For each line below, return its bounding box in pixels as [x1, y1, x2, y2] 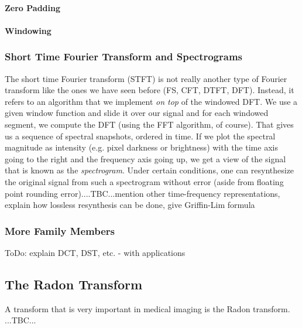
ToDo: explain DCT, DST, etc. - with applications [5, 246, 186, 258]
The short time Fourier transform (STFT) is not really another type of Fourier [5, 72, 287, 84]
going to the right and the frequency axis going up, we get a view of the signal [5, 152, 286, 165]
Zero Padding [5, 1, 61, 13]
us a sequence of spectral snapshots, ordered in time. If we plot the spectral [5, 129, 276, 142]
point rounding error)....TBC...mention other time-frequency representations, [5, 187, 280, 199]
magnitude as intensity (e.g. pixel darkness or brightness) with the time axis [5, 141, 278, 153]
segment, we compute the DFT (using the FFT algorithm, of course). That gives [5, 118, 294, 130]
